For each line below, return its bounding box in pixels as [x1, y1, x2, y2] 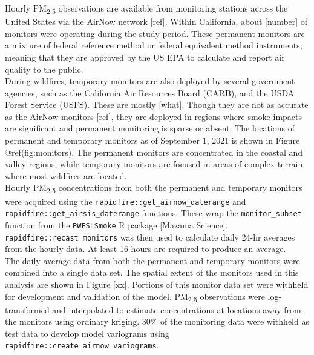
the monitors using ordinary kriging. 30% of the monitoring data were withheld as [5, 315, 309, 328]
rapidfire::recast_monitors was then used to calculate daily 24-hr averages [5, 230, 295, 243]
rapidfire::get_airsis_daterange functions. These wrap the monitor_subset [5, 207, 302, 219]
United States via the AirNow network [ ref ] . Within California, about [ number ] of [5, 15, 308, 28]
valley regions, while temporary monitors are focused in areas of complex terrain [5, 158, 303, 170]
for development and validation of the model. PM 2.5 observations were [5, 290, 265, 304]
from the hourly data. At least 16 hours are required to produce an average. [5, 242, 286, 255]
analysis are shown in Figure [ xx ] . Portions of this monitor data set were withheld [5, 277, 309, 290]
